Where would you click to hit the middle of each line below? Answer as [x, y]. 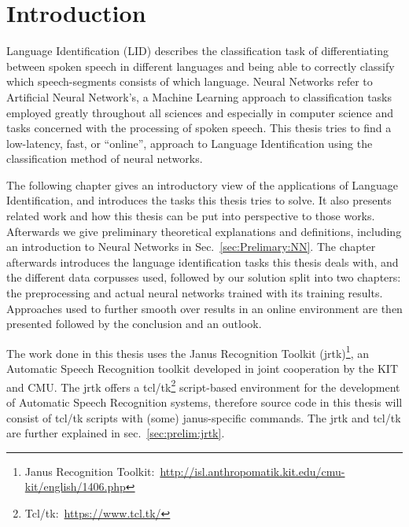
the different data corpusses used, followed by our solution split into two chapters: [204, 277]
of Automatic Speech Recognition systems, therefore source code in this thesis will [204, 402]
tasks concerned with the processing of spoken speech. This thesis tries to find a [199, 128]
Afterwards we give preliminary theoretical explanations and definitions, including [204, 231]
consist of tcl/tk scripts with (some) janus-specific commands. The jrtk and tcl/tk [204, 417]
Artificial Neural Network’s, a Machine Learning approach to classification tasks [199, 96]
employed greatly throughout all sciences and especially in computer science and [200, 112]
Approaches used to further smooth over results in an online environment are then [204, 308]
